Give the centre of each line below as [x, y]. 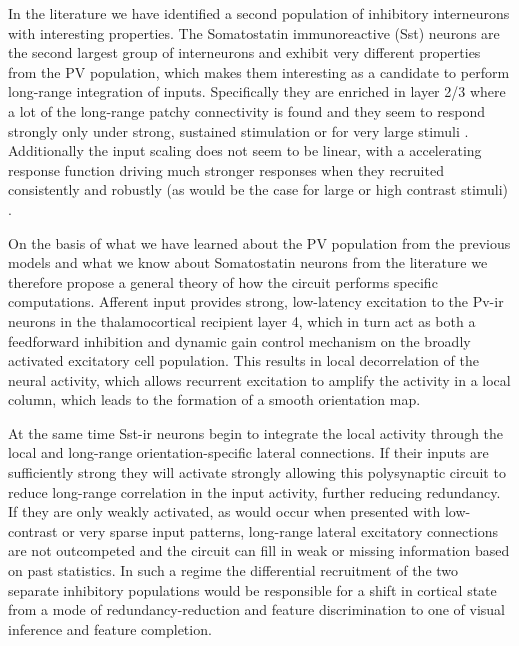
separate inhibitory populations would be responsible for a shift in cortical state [252, 589]
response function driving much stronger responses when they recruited [226, 169]
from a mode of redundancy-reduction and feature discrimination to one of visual [257, 609]
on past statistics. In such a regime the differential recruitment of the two [233, 570]
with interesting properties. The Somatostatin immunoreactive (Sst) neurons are [254, 32]
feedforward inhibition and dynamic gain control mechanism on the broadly [239, 340]
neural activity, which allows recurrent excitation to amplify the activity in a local [259, 379]
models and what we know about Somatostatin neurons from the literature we [248, 262]
